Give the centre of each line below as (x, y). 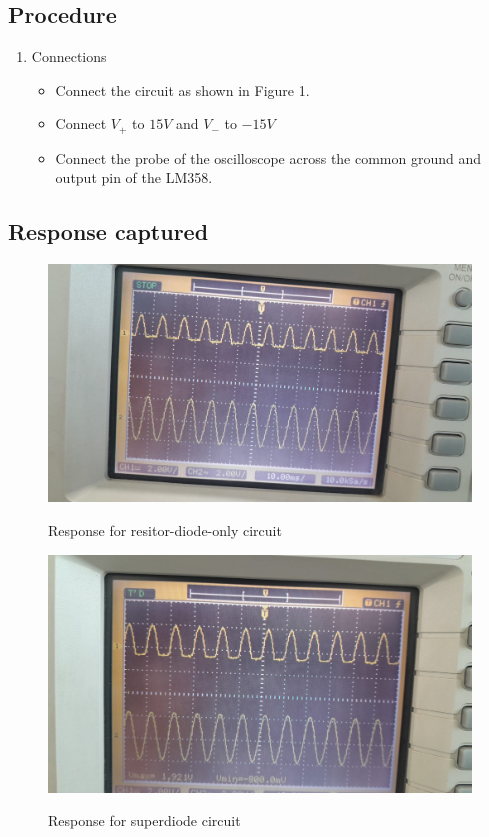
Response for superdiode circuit (144, 820)
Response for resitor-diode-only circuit (165, 529)
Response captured (108, 231)
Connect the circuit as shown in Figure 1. (182, 89)
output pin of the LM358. (134, 177)
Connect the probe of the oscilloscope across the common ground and (268, 157)
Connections (69, 56)
